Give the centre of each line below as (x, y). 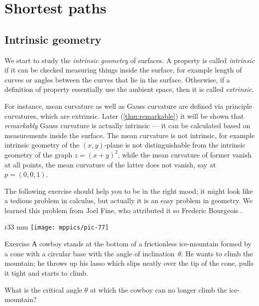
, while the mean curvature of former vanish (185, 154)
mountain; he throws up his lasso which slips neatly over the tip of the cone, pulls (129, 263)
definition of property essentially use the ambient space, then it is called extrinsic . (129, 89)
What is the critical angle (43, 289)
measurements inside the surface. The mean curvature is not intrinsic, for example (130, 135)
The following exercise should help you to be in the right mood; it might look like (129, 191)
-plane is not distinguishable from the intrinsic (175, 145)
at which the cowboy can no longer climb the (158, 289)
